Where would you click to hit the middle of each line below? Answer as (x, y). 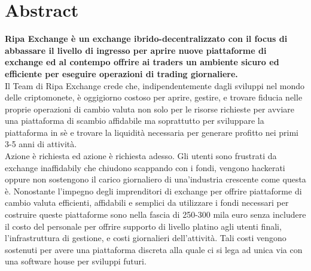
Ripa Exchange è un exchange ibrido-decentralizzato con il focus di (146, 39)
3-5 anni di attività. (41, 144)
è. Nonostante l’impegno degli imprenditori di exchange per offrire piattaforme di (153, 191)
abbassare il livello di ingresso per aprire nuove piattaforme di (136, 50)
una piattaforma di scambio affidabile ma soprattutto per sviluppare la (135, 121)
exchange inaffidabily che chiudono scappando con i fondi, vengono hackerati (145, 167)
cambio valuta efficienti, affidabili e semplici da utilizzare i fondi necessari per (147, 203)
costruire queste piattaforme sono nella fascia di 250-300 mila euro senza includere (155, 214)
